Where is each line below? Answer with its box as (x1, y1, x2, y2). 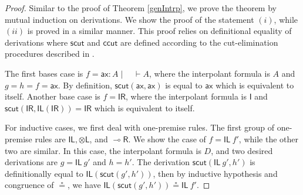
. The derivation (132, 156, 190, 168)
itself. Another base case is (5, 90, 100, 102)
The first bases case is (5, 67, 83, 79)
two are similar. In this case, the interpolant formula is (5, 144, 201, 156)
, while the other (238, 132, 299, 145)
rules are (35, 132, 66, 145)
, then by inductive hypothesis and (153, 167, 278, 179)
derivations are (5, 156, 58, 168)
